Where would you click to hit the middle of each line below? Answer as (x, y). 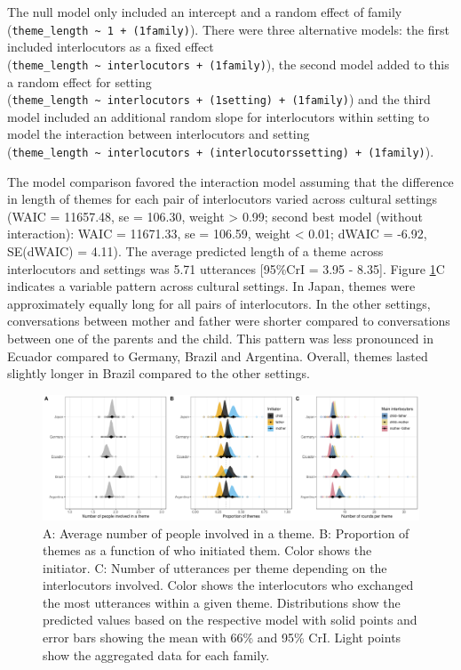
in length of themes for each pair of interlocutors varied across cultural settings (223, 199)
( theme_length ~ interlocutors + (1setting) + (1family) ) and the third (219, 99)
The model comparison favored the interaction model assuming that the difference (230, 181)
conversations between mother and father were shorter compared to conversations (229, 321)
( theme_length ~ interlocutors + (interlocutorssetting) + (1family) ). (221, 151)
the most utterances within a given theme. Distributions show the (222, 602)
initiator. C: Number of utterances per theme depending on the (215, 567)
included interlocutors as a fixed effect (111, 47)
